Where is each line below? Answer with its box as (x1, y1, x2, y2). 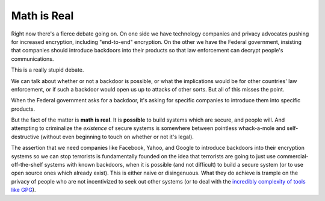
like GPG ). (11, 187, 36, 194)
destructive (11, 133, 39, 140)
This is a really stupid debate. (11, 66, 84, 73)
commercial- (277, 152, 309, 159)
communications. (11, 55, 54, 63)
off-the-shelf (11, 161, 43, 169)
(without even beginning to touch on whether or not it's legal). (40, 133, 194, 140)
